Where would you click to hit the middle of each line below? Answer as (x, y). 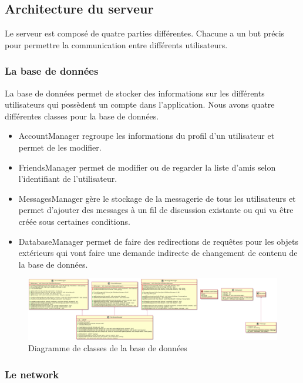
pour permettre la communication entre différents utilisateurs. (116, 44)
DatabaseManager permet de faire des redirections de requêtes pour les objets (158, 241)
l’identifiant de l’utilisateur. (68, 179)
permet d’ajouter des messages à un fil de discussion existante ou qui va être (156, 210)
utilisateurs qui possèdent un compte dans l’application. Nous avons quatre (140, 104)
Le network (32, 374)
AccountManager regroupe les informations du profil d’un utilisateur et (147, 136)
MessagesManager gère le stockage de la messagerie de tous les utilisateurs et (157, 198)
